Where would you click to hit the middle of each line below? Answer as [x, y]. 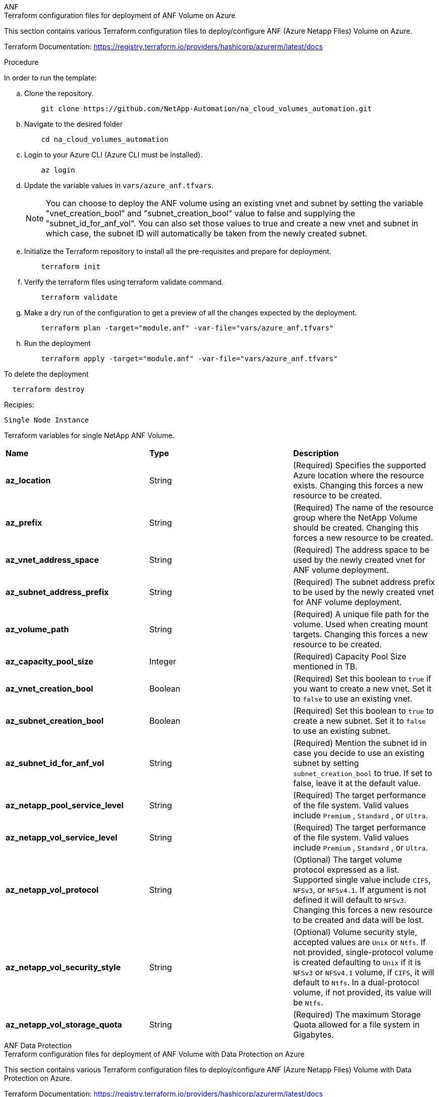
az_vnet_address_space [52, 560]
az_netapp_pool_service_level [65, 805]
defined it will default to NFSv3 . [349, 900]
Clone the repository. [59, 93]
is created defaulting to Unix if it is [357, 962]
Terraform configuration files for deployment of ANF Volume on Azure [120, 15]
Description [316, 453]
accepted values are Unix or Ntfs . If [359, 942]
